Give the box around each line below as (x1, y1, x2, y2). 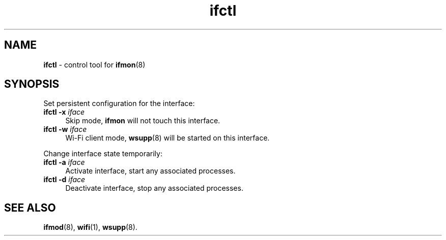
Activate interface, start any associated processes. (65, 166, 236, 176)
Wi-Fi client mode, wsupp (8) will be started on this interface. (65, 133, 270, 143)
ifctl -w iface (43, 125, 87, 134)
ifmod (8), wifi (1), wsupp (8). (43, 223, 137, 232)
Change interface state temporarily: (43, 149, 162, 158)
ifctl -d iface (43, 175, 86, 184)
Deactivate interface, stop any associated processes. (65, 184, 243, 193)
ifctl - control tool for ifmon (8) (43, 60, 146, 69)
